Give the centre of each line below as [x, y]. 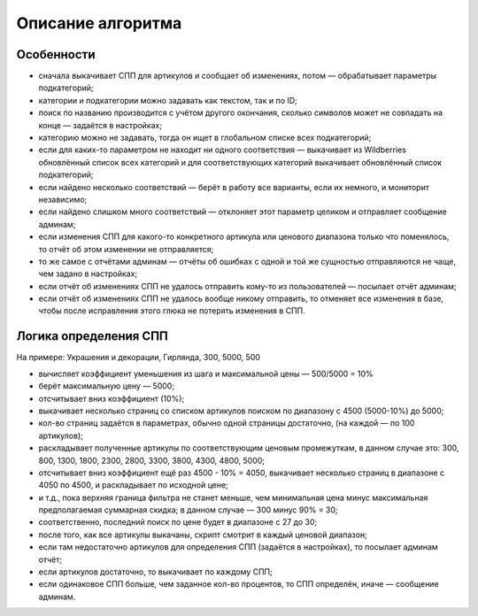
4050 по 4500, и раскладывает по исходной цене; [134, 485]
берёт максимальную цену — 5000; [107, 386]
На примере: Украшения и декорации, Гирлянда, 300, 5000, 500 [139, 358]
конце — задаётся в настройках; [100, 125]
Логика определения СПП [92, 336]
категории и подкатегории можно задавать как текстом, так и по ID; [168, 100]
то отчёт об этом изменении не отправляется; [126, 249]
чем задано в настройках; [88, 273]
